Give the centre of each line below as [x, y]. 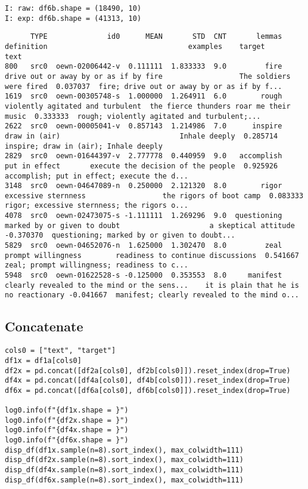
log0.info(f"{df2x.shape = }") [67, 420]
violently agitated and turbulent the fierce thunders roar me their [148, 106]
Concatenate [44, 326]
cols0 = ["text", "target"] [60, 351]
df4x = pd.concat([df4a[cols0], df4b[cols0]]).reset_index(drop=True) [148, 381]
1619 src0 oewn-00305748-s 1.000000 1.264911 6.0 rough [144, 96]
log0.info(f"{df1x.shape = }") [67, 410]
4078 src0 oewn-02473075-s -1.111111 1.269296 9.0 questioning [144, 216]
